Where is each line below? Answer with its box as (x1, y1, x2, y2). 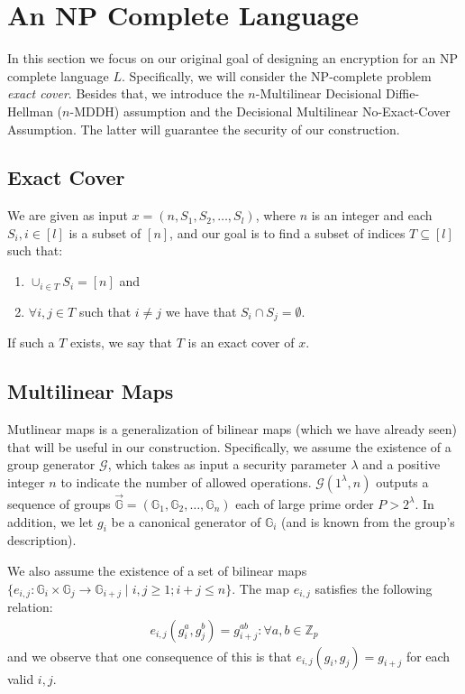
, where (255, 206, 296, 225)
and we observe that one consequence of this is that (7, 646, 292, 665)
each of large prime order (235, 494, 374, 513)
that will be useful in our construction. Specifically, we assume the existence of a (7, 437, 451, 456)
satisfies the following (315, 578, 433, 597)
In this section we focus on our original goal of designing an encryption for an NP (7, 49, 459, 68)
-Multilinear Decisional (255, 84, 382, 103)
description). (7, 531, 77, 550)
